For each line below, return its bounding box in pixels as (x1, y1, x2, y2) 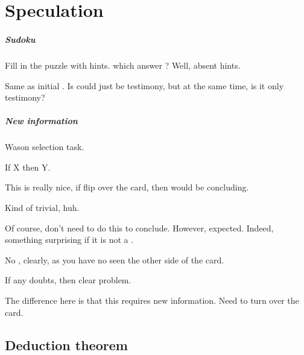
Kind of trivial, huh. (5, 201, 80, 214)
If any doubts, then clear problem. (5, 274, 131, 286)
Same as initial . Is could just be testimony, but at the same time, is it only (5, 79, 284, 92)
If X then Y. (5, 160, 51, 173)
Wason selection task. (5, 140, 84, 153)
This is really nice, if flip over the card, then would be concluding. (5, 181, 249, 193)
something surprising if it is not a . (5, 233, 134, 246)
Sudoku (5, 33, 36, 45)
